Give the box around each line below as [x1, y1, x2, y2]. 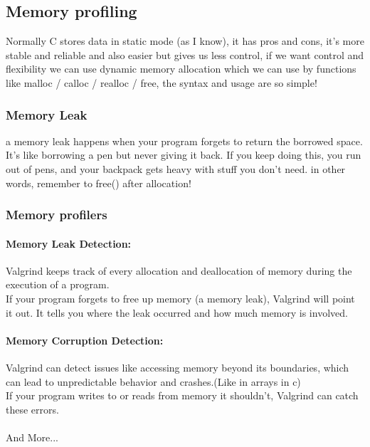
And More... [6, 429, 58, 444]
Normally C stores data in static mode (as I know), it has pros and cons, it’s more [6, 33, 364, 48]
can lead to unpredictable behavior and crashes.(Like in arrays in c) [6, 374, 301, 389]
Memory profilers [6, 206, 107, 223]
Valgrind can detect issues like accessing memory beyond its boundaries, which [6, 359, 349, 374]
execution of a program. [6, 277, 110, 292]
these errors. [6, 401, 59, 416]
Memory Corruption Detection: [6, 332, 164, 347]
